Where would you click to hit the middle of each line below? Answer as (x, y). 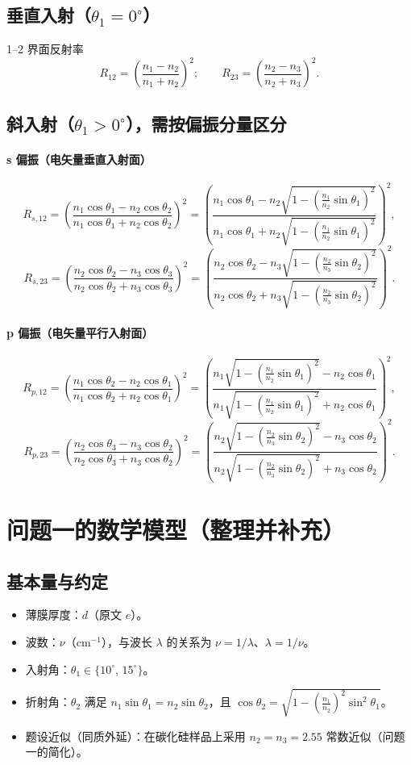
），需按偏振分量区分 (206, 123)
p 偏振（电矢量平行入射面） (80, 332)
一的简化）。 (56, 752)
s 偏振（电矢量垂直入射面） (79, 159)
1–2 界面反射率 (45, 49)
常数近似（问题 (365, 736)
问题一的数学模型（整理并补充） (176, 529)
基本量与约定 (57, 581)
